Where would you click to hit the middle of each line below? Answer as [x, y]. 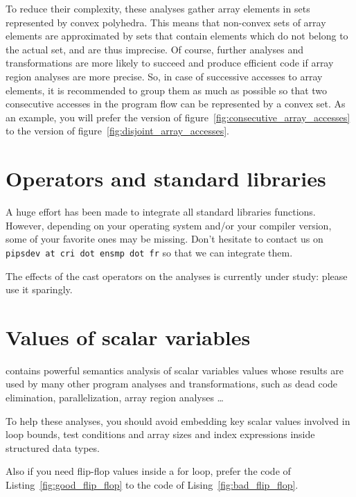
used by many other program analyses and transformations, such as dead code [172, 384]
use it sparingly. [39, 289]
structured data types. [53, 447]
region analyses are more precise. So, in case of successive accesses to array [164, 76]
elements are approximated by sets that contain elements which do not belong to [177, 36]
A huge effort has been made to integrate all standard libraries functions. [161, 212]
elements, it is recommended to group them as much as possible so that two [167, 90]
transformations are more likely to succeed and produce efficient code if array [170, 63]
